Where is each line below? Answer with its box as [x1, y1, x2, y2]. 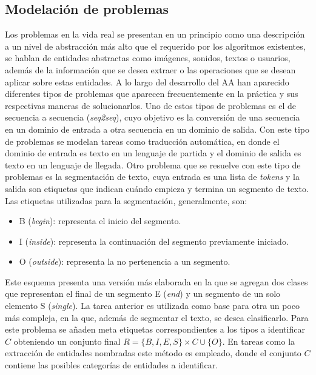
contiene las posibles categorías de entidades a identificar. [5, 359, 218, 371]
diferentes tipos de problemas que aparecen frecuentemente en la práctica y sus [5, 87, 298, 100]
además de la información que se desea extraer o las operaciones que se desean [5, 63, 296, 76]
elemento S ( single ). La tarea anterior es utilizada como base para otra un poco [5, 299, 300, 312]
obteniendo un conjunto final [13, 334, 121, 347]
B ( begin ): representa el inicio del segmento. [19, 214, 181, 227]
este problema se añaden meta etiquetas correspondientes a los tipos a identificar [5, 323, 305, 336]
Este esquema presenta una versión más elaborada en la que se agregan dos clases [5, 275, 308, 288]
